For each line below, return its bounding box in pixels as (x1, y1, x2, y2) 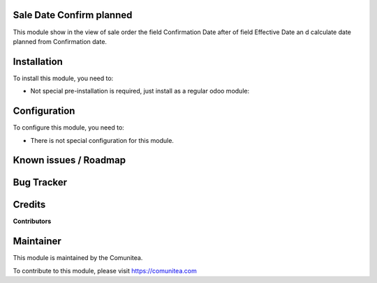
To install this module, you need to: (13, 74, 114, 82)
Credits (13, 199, 46, 211)
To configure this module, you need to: (13, 123, 125, 132)
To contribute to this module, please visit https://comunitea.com (13, 266, 197, 275)
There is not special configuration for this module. (30, 136, 175, 144)
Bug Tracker (13, 176, 68, 188)
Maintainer (13, 236, 62, 247)
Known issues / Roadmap (13, 154, 126, 167)
